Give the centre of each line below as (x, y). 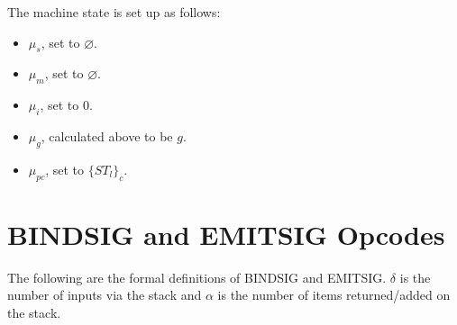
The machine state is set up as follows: (114, 12)
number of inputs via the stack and (105, 295)
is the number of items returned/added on (334, 295)
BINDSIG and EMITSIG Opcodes (226, 234)
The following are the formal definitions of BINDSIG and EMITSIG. (197, 277)
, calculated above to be (107, 135)
